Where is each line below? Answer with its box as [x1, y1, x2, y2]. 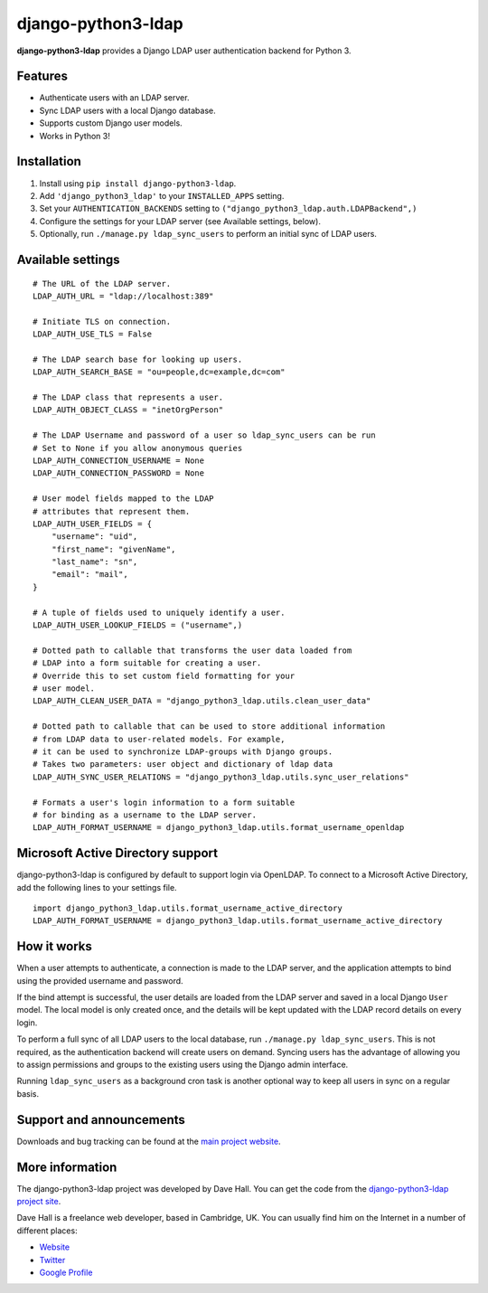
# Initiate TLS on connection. [33, 316, 172, 326]
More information [16, 1159, 117, 1175]
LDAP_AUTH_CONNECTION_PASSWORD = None [33, 468, 205, 478]
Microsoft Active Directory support [16, 845, 219, 861]
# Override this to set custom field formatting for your [33, 670, 296, 681]
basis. [16, 1088, 40, 1099]
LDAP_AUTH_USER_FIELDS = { [33, 518, 153, 529]
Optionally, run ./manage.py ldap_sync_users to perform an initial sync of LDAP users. [39, 229, 377, 240]
